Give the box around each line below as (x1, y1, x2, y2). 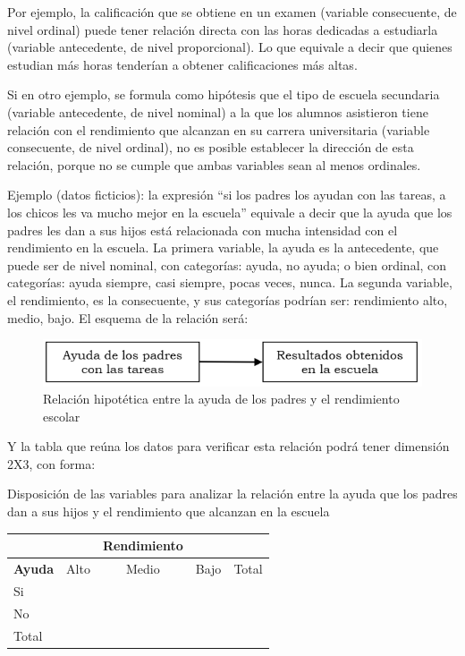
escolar (43, 406, 80, 425)
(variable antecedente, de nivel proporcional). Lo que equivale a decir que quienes (7, 38, 452, 56)
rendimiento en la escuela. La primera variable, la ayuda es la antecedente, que (7, 238, 439, 257)
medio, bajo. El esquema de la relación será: (7, 308, 249, 327)
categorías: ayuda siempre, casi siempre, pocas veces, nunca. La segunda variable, (7, 273, 452, 292)
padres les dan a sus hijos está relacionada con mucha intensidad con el (7, 220, 398, 239)
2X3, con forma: (7, 454, 96, 473)
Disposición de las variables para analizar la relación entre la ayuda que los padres (7, 484, 458, 503)
